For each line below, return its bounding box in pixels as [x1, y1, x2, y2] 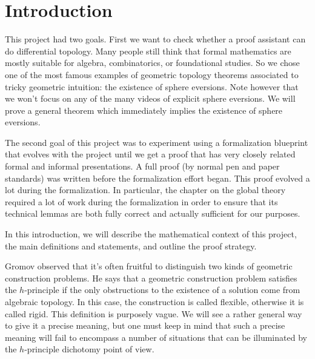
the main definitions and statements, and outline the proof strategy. [5, 239, 257, 252]
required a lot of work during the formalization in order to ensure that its [5, 195, 278, 208]
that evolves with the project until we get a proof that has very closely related [5, 148, 296, 160]
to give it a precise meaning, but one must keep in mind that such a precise [5, 319, 285, 332]
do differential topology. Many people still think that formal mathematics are [5, 44, 291, 57]
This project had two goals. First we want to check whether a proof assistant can [5, 33, 306, 45]
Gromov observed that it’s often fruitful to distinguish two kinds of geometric [5, 260, 293, 272]
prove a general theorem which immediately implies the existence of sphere [5, 104, 283, 116]
